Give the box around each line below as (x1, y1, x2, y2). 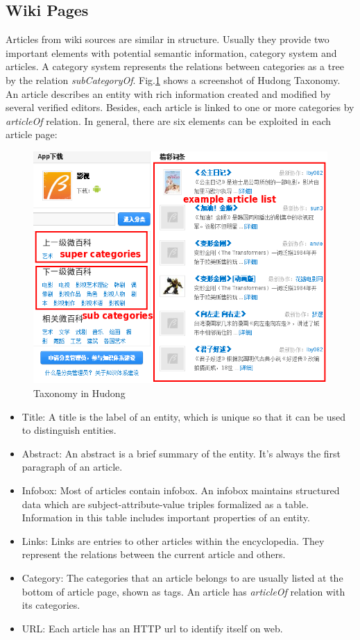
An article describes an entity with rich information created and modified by (6, 86, 331, 101)
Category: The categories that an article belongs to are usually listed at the (22, 570, 343, 584)
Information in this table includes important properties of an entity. (22, 510, 310, 525)
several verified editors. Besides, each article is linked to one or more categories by (6, 100, 354, 115)
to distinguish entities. (22, 423, 117, 437)
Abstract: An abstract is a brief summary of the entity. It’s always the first (22, 446, 341, 460)
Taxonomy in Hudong (33, 386, 126, 401)
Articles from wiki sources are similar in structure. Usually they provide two (6, 32, 329, 47)
